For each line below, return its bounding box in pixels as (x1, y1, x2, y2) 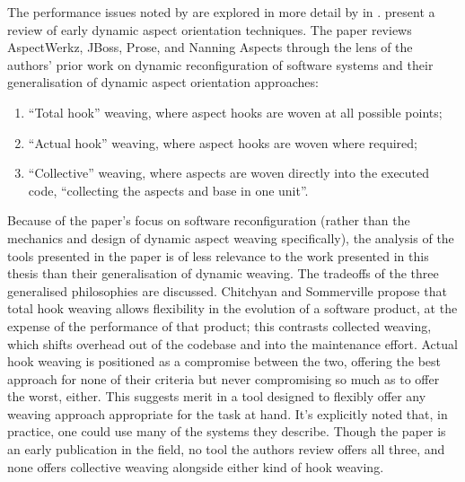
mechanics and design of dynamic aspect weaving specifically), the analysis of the (7, 228, 454, 247)
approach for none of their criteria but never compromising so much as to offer (7, 369, 440, 388)
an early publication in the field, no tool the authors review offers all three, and (7, 440, 445, 459)
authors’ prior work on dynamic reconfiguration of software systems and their (7, 55, 434, 74)
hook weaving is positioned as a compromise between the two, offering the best (7, 352, 442, 371)
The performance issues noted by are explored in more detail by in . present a (7, 3, 435, 21)
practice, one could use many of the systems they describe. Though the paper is (7, 422, 446, 441)
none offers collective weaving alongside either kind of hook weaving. (7, 457, 384, 476)
